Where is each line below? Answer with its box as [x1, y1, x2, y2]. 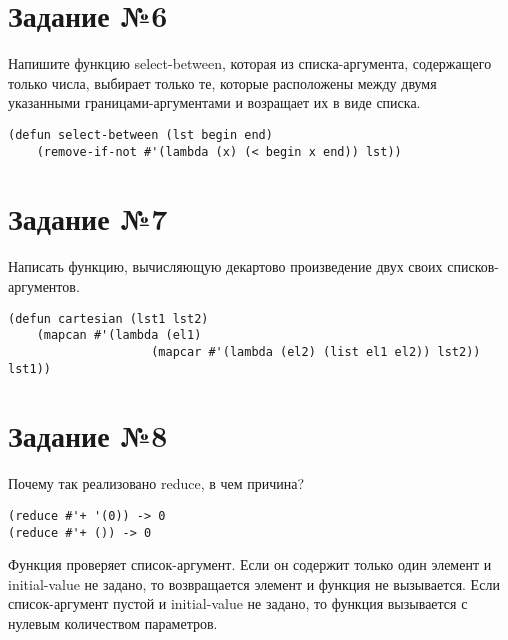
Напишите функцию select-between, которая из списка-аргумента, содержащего [8, 53, 492, 74]
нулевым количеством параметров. [8, 612, 218, 633]
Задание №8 [8, 415, 168, 456]
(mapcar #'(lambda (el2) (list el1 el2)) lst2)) [151, 344, 481, 359]
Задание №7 [8, 198, 168, 239]
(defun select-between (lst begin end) [8, 127, 273, 142]
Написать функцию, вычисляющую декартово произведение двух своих [8, 256, 443, 277]
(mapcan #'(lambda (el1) [36, 328, 202, 343]
